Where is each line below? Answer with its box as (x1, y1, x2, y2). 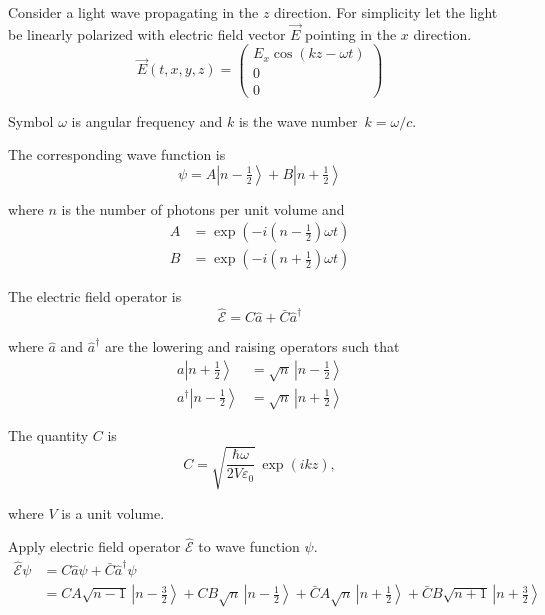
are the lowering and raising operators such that (105, 336, 400, 357)
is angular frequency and (71, 110, 223, 131)
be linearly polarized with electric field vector (8, 23, 286, 44)
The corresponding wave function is (8, 144, 226, 165)
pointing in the (305, 23, 397, 44)
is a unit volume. (61, 502, 165, 523)
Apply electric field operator (8, 536, 181, 557)
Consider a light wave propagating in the (8, 2, 259, 22)
